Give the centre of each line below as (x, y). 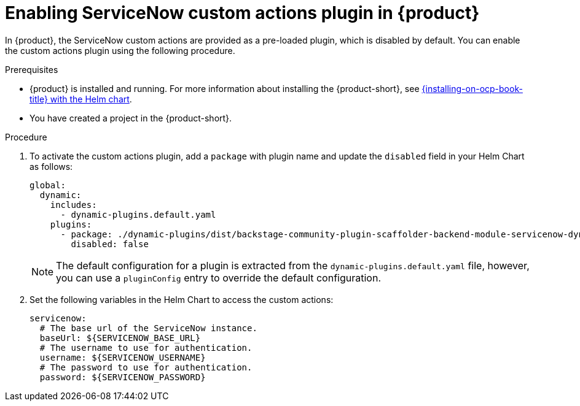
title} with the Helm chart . (81, 99)
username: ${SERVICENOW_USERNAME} (123, 357)
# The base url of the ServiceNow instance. (148, 328)
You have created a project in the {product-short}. (131, 118)
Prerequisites (32, 69)
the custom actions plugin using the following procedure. (120, 50)
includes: (73, 205)
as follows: (51, 166)
